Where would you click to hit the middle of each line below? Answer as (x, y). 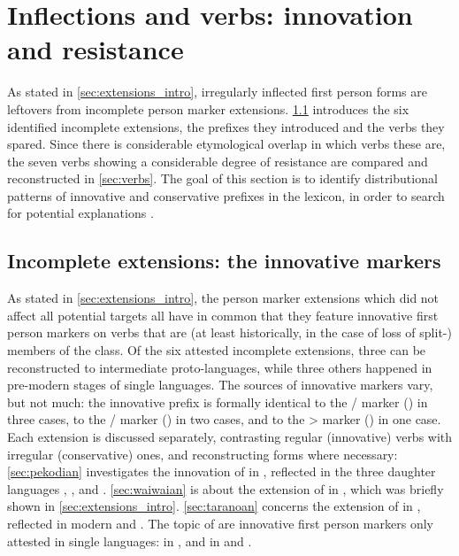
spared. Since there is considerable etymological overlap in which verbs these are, (226, 144)
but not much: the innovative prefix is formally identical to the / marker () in (218, 402)
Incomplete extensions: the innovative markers (224, 261)
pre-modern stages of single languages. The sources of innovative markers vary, (220, 385)
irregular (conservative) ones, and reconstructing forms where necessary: (203, 454)
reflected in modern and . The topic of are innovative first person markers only (220, 523)
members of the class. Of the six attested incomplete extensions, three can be (217, 350)
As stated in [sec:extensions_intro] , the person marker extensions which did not (223, 298)
